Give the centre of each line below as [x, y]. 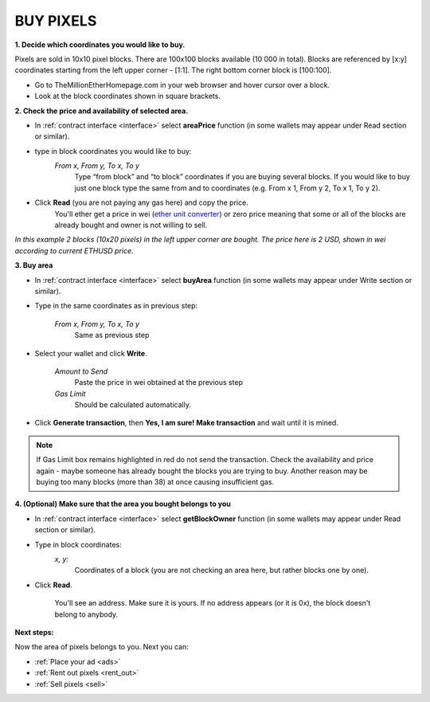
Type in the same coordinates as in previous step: [116, 306]
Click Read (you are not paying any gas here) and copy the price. [141, 202]
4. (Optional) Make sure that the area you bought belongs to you [123, 504]
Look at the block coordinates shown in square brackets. [127, 96]
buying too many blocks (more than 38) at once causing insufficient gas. [155, 482]
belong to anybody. [86, 614]
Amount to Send [81, 371]
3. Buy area [34, 265]
